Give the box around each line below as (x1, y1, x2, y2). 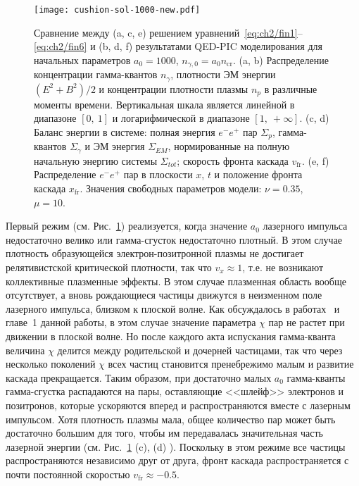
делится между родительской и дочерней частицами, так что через (57, 342, 343, 357)
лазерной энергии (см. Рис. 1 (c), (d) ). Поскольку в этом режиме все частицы (6, 439, 346, 454)
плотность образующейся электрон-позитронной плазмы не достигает (6, 246, 304, 261)
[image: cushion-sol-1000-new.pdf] (34, 5, 201, 15)
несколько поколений (6, 356, 96, 371)
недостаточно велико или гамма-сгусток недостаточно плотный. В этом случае (6, 232, 343, 247)
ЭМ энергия (93, 139, 145, 154)
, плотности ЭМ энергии (170, 67, 276, 82)
